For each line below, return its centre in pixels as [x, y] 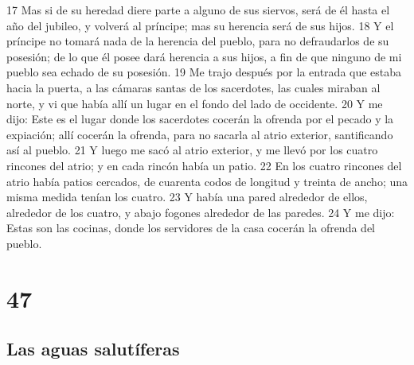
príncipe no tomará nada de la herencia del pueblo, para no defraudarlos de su [198, 41]
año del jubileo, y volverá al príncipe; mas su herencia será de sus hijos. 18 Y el [200, 25]
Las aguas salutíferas [93, 349]
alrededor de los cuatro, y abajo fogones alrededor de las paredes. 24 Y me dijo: [201, 212]
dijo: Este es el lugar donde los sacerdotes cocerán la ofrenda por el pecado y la [200, 119]
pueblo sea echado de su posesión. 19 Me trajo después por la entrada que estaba [204, 72]
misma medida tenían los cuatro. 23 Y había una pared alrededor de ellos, [187, 197]
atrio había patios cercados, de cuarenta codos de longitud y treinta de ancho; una [207, 181]
